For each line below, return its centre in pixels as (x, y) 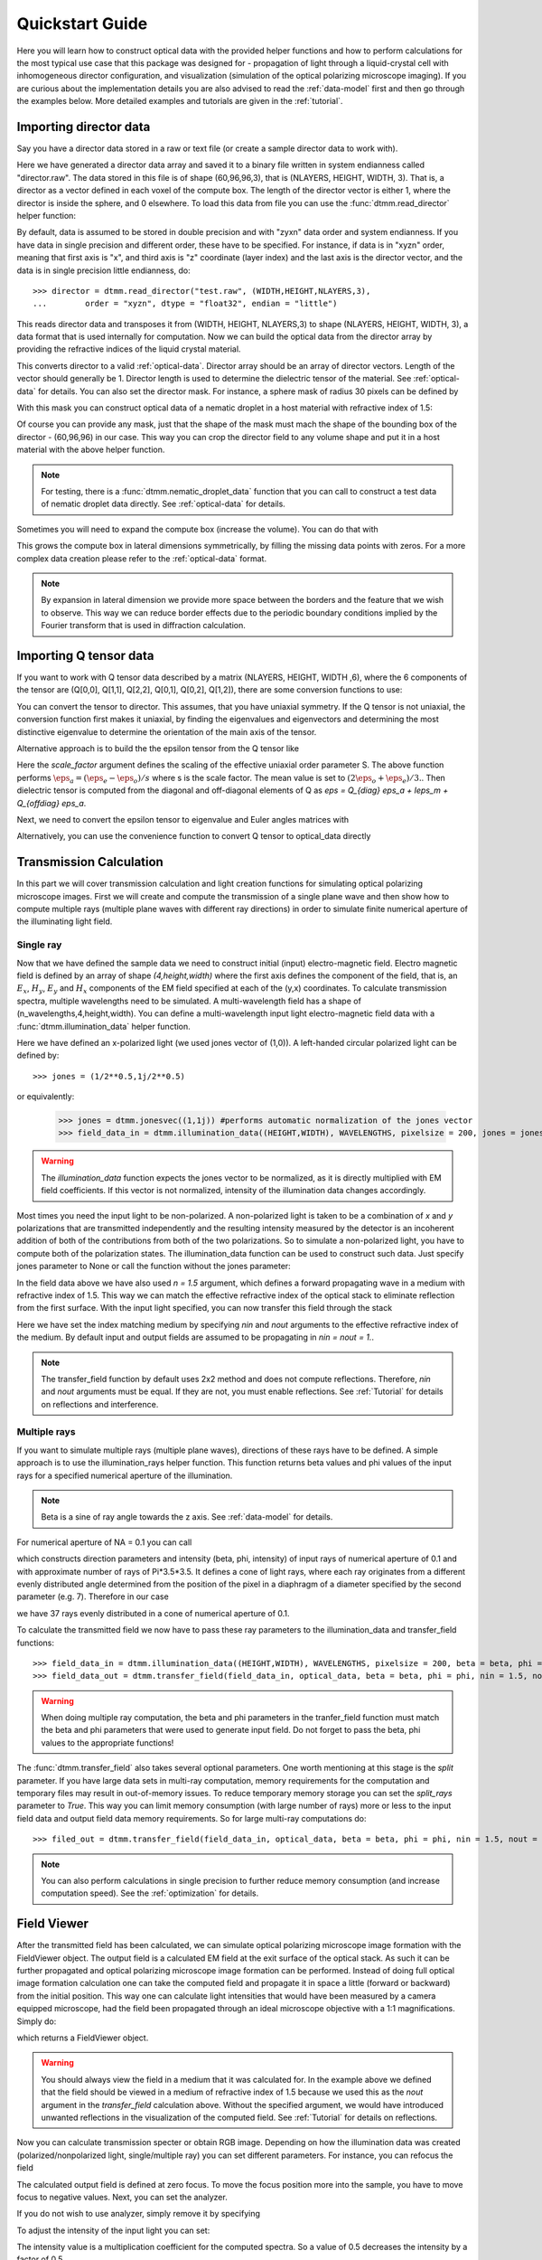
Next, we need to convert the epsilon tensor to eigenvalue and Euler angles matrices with (183, 819)
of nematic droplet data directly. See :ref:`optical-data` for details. (164, 504)
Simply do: (37, 2021)
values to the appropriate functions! (107, 1742)
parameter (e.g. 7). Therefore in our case (93, 1596)
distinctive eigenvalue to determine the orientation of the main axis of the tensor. (167, 731)
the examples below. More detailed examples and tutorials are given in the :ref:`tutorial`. (180, 101)
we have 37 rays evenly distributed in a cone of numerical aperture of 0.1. (153, 1613)
